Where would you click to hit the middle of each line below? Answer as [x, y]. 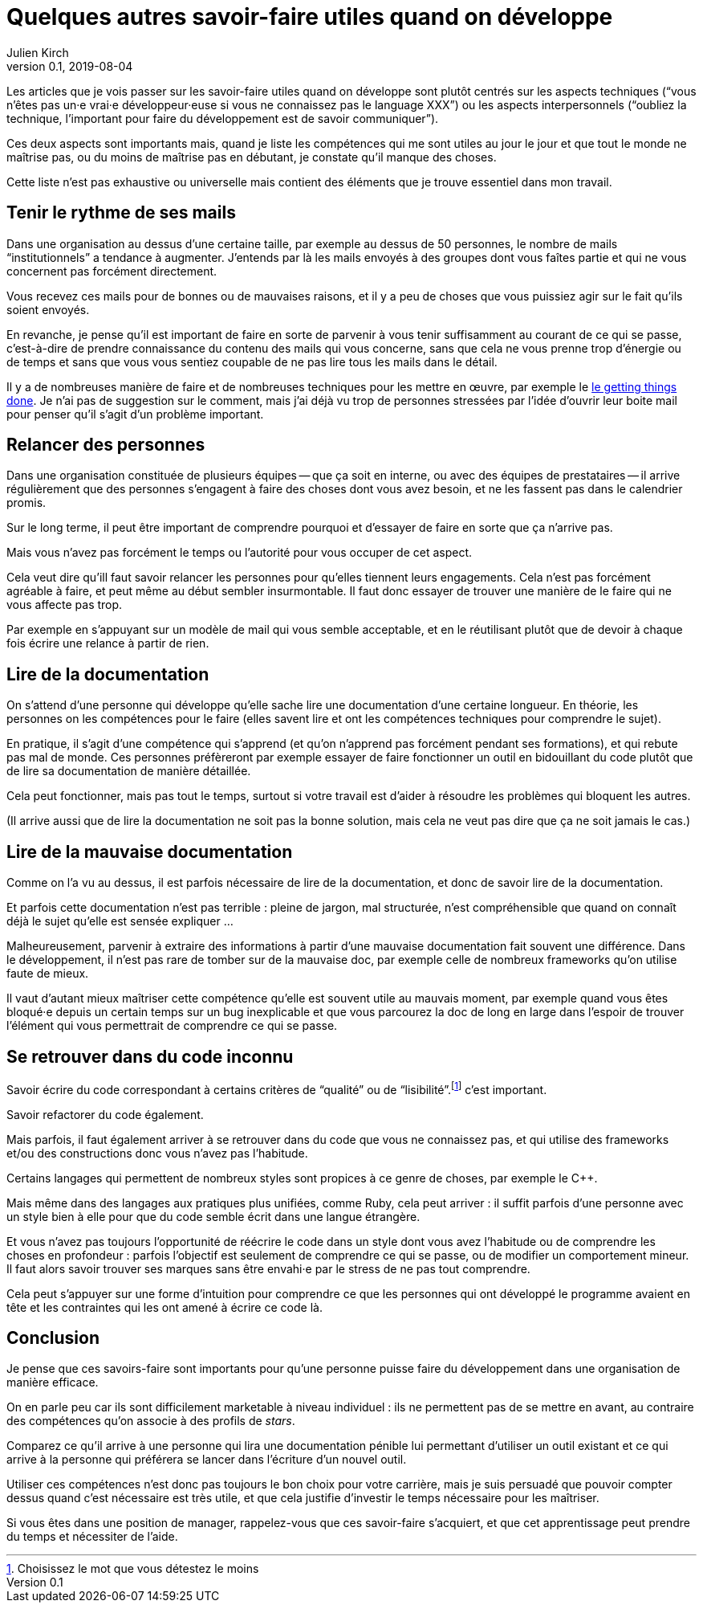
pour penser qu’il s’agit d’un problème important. [135, 414]
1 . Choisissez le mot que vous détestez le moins [133, 1569]
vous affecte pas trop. [65, 605]
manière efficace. [53, 1382]
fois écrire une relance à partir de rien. [108, 643]
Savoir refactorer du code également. [105, 1114]
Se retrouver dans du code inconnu [150, 1056]
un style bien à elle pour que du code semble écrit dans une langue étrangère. [213, 1216]
